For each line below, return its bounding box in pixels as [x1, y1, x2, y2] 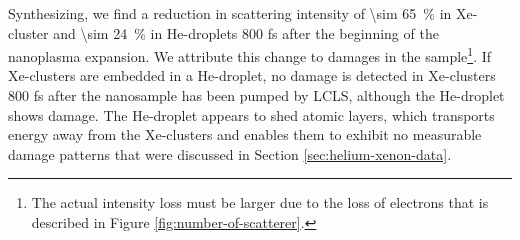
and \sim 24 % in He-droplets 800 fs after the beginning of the [53, 22, 439, 43]
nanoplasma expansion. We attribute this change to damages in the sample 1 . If [8, 43, 492, 66]
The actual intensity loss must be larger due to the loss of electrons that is [31, 192, 489, 213]
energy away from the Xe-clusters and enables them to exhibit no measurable [8, 124, 482, 145]
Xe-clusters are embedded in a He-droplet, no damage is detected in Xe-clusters [8, 65, 496, 86]
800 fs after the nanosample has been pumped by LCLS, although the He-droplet [8, 85, 505, 106]
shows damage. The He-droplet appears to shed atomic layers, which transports [8, 104, 495, 125]
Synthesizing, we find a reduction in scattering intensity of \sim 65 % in [8, 3, 452, 23]
